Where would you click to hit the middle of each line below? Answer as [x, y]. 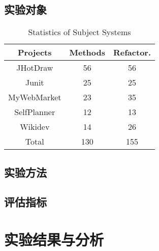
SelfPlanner [35, 112]
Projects [35, 52]
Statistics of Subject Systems [80, 32]
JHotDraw [35, 68]
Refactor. [132, 52]
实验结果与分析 [54, 239]
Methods [87, 52]
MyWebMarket [35, 97]
